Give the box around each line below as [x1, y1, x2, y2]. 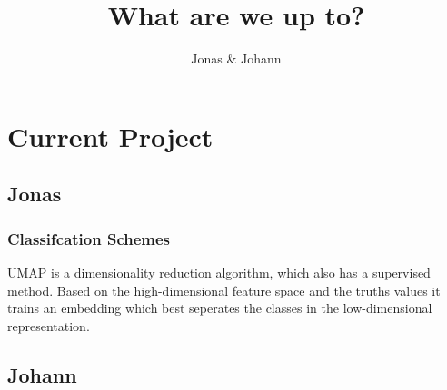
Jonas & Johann [191, 49, 282, 68]
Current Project [7, 117, 214, 154]
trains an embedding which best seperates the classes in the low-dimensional [7, 298, 432, 317]
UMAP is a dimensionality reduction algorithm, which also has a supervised [7, 262, 431, 281]
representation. [7, 316, 90, 335]
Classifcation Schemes [7, 227, 171, 249]
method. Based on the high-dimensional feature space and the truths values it [7, 280, 441, 299]
